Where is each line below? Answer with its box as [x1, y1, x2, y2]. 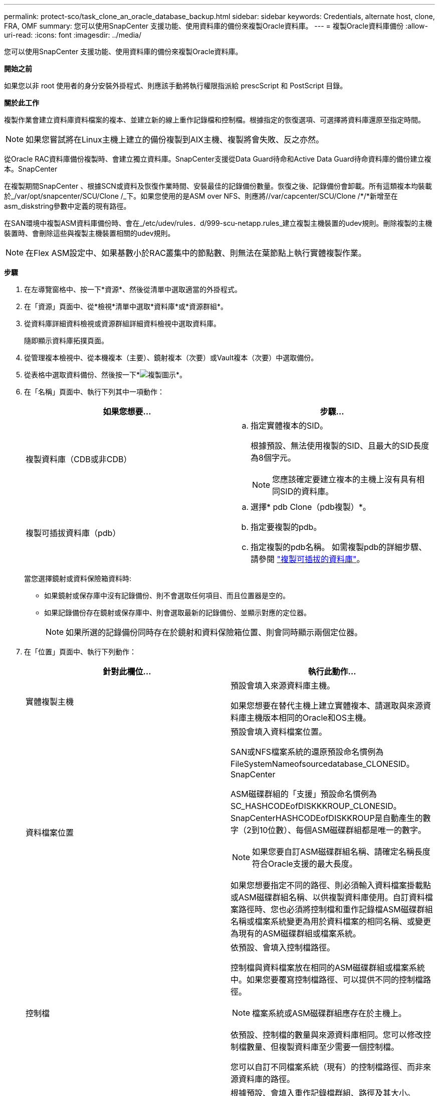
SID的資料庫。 [280, 486, 334, 496]
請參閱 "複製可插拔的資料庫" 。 [251, 554, 365, 564]
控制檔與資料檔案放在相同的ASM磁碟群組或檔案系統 [231, 963, 425, 973]
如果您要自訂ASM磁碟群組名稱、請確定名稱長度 [252, 847, 430, 857]
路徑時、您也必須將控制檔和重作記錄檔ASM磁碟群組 [239, 904, 433, 914]
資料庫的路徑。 [239, 1074, 295, 1084]
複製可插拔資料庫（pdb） [26, 528, 121, 538]
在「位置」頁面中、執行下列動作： [24, 647, 136, 656]
